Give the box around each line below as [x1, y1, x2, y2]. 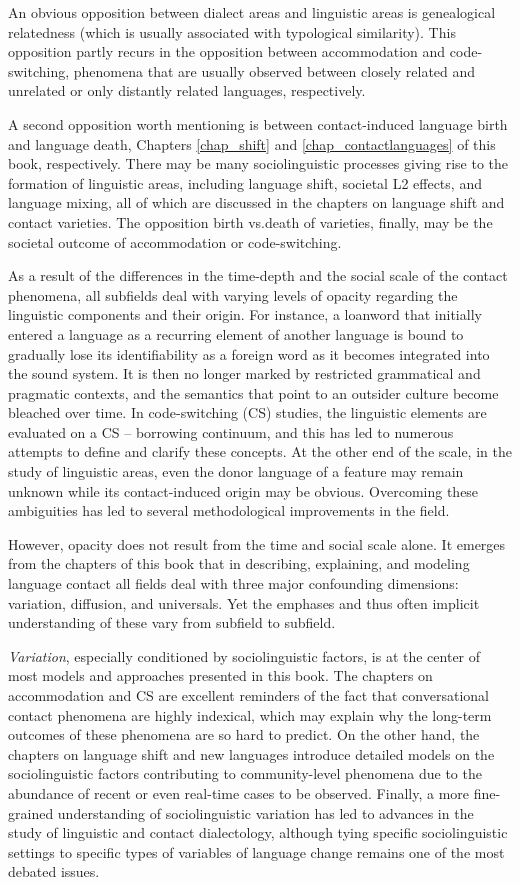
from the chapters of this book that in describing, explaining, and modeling [8, 553, 470, 574]
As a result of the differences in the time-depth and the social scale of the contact [8, 265, 508, 286]
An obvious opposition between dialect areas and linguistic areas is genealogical [8, 2, 496, 22]
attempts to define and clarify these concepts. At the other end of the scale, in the [8, 441, 512, 462]
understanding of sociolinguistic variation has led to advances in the [57, 802, 474, 823]
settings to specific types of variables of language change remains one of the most [8, 841, 505, 862]
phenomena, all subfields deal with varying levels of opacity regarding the [8, 284, 458, 305]
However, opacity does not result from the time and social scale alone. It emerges [8, 533, 506, 554]
